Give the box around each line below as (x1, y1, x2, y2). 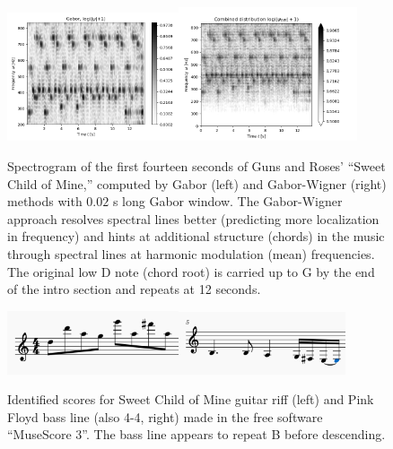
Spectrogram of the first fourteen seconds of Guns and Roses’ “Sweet (7, 157, 386, 176)
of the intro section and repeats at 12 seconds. (7, 280, 261, 298)
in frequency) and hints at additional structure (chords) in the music (7, 227, 385, 246)
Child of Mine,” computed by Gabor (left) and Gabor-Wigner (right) (7, 174, 387, 193)
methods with (7, 192, 83, 211)
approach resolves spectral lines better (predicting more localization (7, 209, 380, 228)
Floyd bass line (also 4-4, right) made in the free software (7, 407, 323, 426)
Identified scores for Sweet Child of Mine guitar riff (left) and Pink (7, 390, 374, 409)
